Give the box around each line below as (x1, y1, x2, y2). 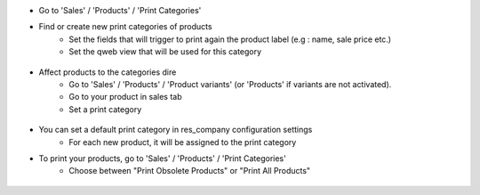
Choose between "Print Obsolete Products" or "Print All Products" (68, 166, 311, 176)
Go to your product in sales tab (68, 92, 182, 102)
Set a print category (68, 103, 142, 115)
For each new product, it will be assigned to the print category (68, 136, 297, 147)
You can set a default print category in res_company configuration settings (38, 125, 313, 135)
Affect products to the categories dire (38, 67, 177, 77)
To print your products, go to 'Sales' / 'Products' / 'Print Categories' (38, 152, 286, 164)
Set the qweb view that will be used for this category (68, 46, 262, 57)
